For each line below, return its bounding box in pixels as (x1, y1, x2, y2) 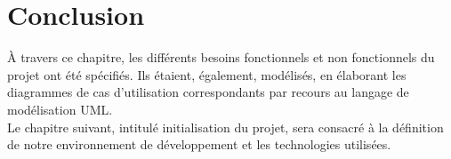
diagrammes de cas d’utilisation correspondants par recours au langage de (7, 83, 409, 101)
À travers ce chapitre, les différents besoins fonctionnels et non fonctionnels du (7, 48, 435, 67)
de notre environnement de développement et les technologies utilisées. (7, 135, 391, 154)
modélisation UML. (7, 99, 113, 118)
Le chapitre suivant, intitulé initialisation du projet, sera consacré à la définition (7, 117, 444, 136)
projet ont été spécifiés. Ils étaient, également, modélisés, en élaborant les (7, 65, 407, 83)
